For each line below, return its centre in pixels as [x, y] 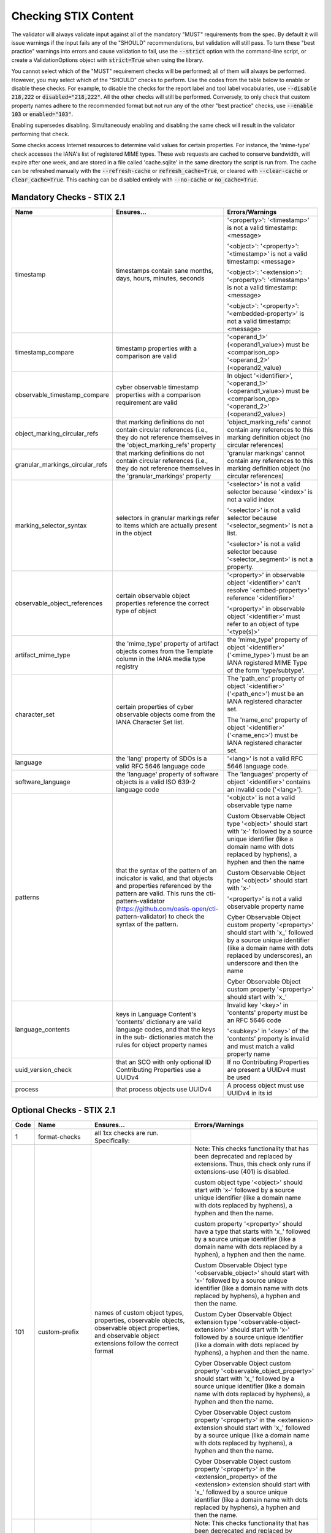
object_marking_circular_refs [57, 434]
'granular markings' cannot [266, 453]
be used [239, 1077]
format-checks [59, 1137]
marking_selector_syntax [51, 526]
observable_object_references [59, 603]
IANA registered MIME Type [267, 662]
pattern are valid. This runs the [160, 893]
